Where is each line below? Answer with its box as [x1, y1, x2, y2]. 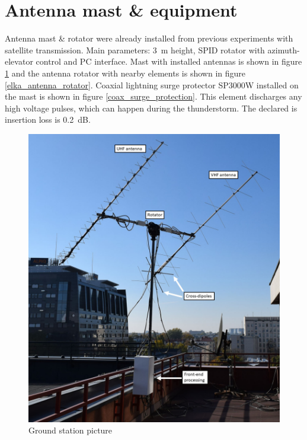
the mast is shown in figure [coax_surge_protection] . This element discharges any [5, 90, 302, 103]
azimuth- [267, 43, 300, 56]
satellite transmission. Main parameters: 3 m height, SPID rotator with [5, 43, 265, 56]
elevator [5, 55, 33, 68]
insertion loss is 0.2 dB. [5, 113, 91, 126]
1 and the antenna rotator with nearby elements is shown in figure [5, 66, 245, 79]
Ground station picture [28, 424, 113, 436]
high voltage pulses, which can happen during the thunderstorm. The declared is [5, 101, 298, 114]
